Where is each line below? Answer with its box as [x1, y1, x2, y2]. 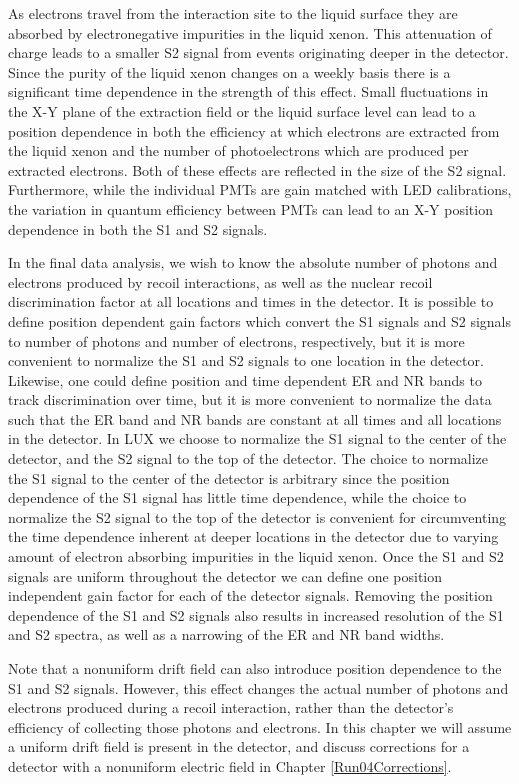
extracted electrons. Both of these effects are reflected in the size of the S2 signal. [8, 159, 507, 180]
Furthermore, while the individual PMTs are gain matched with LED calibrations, [8, 179, 512, 200]
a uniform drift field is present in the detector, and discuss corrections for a [8, 736, 470, 757]
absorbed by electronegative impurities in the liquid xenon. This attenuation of [8, 22, 492, 43]
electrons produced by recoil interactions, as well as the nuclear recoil [8, 271, 433, 292]
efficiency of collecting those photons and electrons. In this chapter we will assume [8, 716, 512, 737]
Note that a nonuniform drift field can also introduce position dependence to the [8, 658, 502, 678]
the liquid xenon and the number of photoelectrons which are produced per [8, 140, 469, 161]
